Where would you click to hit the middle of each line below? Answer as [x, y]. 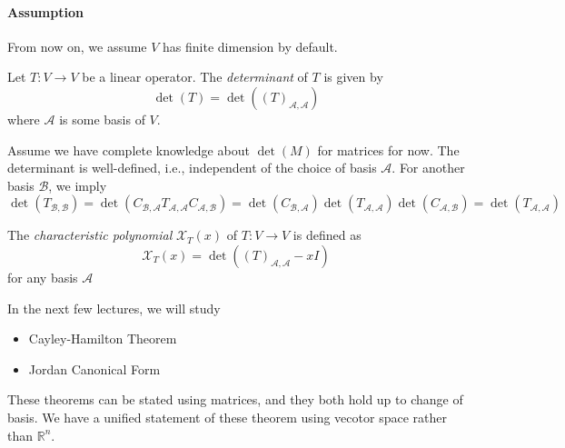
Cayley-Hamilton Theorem [103, 338]
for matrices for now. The [388, 149]
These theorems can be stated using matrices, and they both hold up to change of [235, 399]
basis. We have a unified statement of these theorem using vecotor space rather [227, 417]
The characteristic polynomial [90, 235]
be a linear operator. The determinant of [195, 77]
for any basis [43, 277]
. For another [428, 168]
